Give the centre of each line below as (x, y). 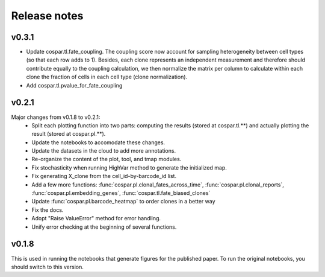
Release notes (47, 16)
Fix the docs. (48, 210)
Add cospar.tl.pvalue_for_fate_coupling (74, 85)
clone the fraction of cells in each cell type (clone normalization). (107, 77)
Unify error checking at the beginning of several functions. (104, 227)
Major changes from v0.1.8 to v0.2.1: (56, 117)
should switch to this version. (47, 267)
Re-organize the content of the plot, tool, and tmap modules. (107, 159)
